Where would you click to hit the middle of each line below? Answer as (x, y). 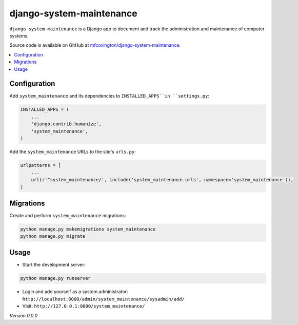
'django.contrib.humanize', (66, 124)
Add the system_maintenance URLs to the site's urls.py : (73, 151)
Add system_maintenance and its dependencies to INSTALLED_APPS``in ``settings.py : (110, 96)
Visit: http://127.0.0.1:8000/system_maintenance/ (84, 306)
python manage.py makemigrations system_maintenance (88, 229)
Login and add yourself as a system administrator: (75, 292)
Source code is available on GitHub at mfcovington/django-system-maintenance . (95, 45)
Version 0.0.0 (24, 315)
